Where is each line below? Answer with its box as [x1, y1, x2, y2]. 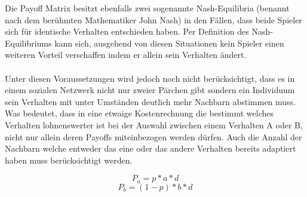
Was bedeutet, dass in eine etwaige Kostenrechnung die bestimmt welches [5, 107, 274, 119]
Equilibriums [5, 36, 52, 49]
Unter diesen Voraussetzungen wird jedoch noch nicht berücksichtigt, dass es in [5, 72, 295, 84]
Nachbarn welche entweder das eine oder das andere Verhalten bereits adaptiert [5, 142, 296, 155]
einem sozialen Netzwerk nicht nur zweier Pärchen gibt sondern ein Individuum [5, 84, 295, 96]
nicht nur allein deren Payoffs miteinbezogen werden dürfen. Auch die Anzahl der [5, 130, 302, 143]
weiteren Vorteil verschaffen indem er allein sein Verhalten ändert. [5, 48, 247, 61]
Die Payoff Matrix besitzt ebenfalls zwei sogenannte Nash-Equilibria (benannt [5, 2, 290, 14]
